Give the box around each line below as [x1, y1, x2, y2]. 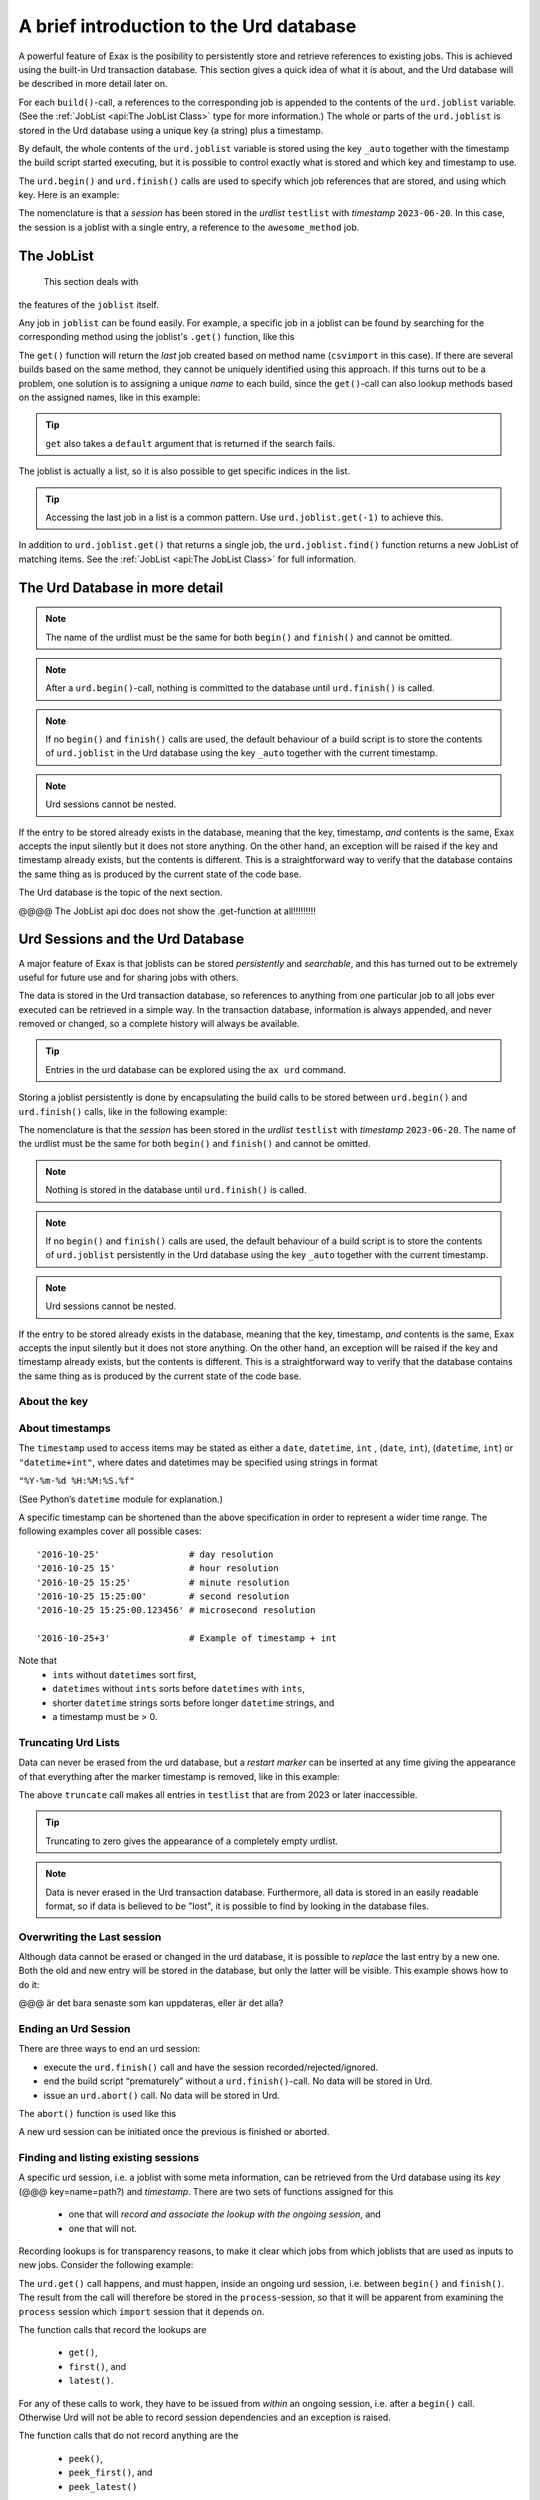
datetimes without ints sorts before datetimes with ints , [52, 1683, 305, 1695]
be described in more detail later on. [18, 78, 168, 90]
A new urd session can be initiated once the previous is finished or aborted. [18, 2126, 330, 2138]
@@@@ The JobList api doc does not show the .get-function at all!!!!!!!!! [18, 905, 317, 917]
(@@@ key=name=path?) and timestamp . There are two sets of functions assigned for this [18, 2185, 394, 2197]
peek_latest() [68, 2481, 138, 2492]
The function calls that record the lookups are [18, 2323, 207, 2335]
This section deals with [43, 276, 139, 288]
